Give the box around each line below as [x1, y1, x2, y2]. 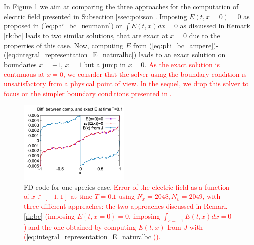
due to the [189, 30, 220, 41]
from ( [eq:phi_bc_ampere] [133, 40, 214, 50]
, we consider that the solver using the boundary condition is [63, 69, 247, 79]
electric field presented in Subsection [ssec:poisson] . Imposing [4, 11, 187, 21]
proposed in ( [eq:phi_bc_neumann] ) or [4, 21, 122, 31]
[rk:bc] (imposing [24, 210, 75, 220]
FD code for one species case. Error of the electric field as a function [24, 181, 230, 192]
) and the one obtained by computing [24, 221, 136, 232]
